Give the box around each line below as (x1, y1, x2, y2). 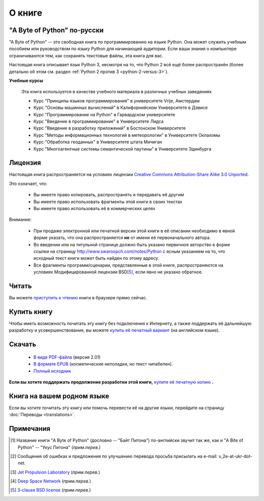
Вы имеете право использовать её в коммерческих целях (33, 206, 155, 211)
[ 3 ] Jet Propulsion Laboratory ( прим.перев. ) (10, 469, 100, 475)
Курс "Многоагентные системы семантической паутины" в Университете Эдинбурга (33, 146, 212, 152)
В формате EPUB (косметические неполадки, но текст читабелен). (33, 361, 173, 367)
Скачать (9, 340, 37, 348)
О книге (9, 7, 43, 18)
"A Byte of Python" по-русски (9, 26, 104, 34)
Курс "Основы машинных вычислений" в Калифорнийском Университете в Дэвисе (33, 105, 208, 110)
